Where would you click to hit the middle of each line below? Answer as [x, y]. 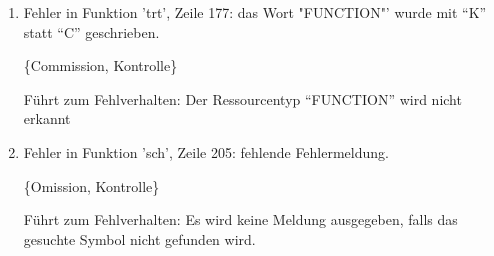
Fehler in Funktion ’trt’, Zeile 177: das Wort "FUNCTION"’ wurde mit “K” [255, 12]
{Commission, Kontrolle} [100, 65]
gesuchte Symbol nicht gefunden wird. [139, 238]
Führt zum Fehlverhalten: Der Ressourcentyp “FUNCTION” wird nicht [242, 98]
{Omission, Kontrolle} [91, 185]
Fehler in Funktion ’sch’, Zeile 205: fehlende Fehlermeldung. [206, 151]
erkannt [47, 118]
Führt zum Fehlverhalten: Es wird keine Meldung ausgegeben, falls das [240, 219]
